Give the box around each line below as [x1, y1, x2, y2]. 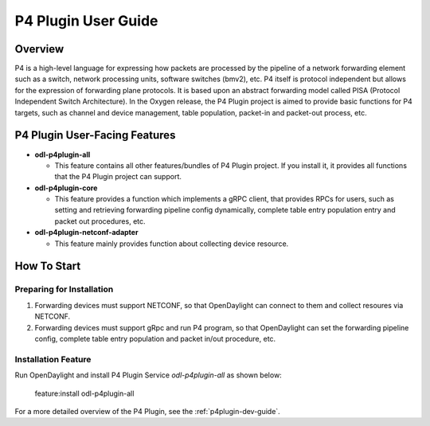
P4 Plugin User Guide [14, 12, 158, 29]
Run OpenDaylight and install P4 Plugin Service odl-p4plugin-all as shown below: [14, 370, 282, 380]
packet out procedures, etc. [54, 216, 147, 226]
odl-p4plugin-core [34, 183, 98, 193]
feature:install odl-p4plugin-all [34, 389, 135, 398]
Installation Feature [14, 354, 92, 365]
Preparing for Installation [14, 283, 114, 295]
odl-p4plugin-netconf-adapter [34, 228, 139, 237]
